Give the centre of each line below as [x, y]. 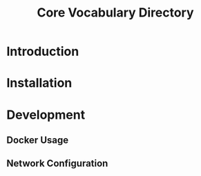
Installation [39, 83]
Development [46, 115]
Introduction [43, 51]
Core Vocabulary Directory [115, 13]
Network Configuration [57, 164]
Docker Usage [38, 140]
